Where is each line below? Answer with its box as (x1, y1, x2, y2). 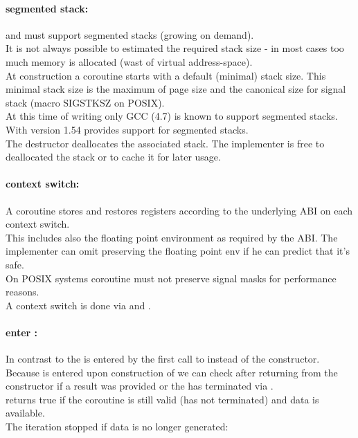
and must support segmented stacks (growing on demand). (6, 27, 254, 42)
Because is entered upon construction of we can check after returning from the (6, 365, 338, 379)
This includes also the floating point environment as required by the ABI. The (6, 230, 338, 244)
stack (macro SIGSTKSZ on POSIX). (6, 95, 165, 109)
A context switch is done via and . (6, 298, 151, 312)
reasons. (6, 284, 39, 299)
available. (6, 405, 45, 420)
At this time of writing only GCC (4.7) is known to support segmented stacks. (6, 109, 338, 123)
